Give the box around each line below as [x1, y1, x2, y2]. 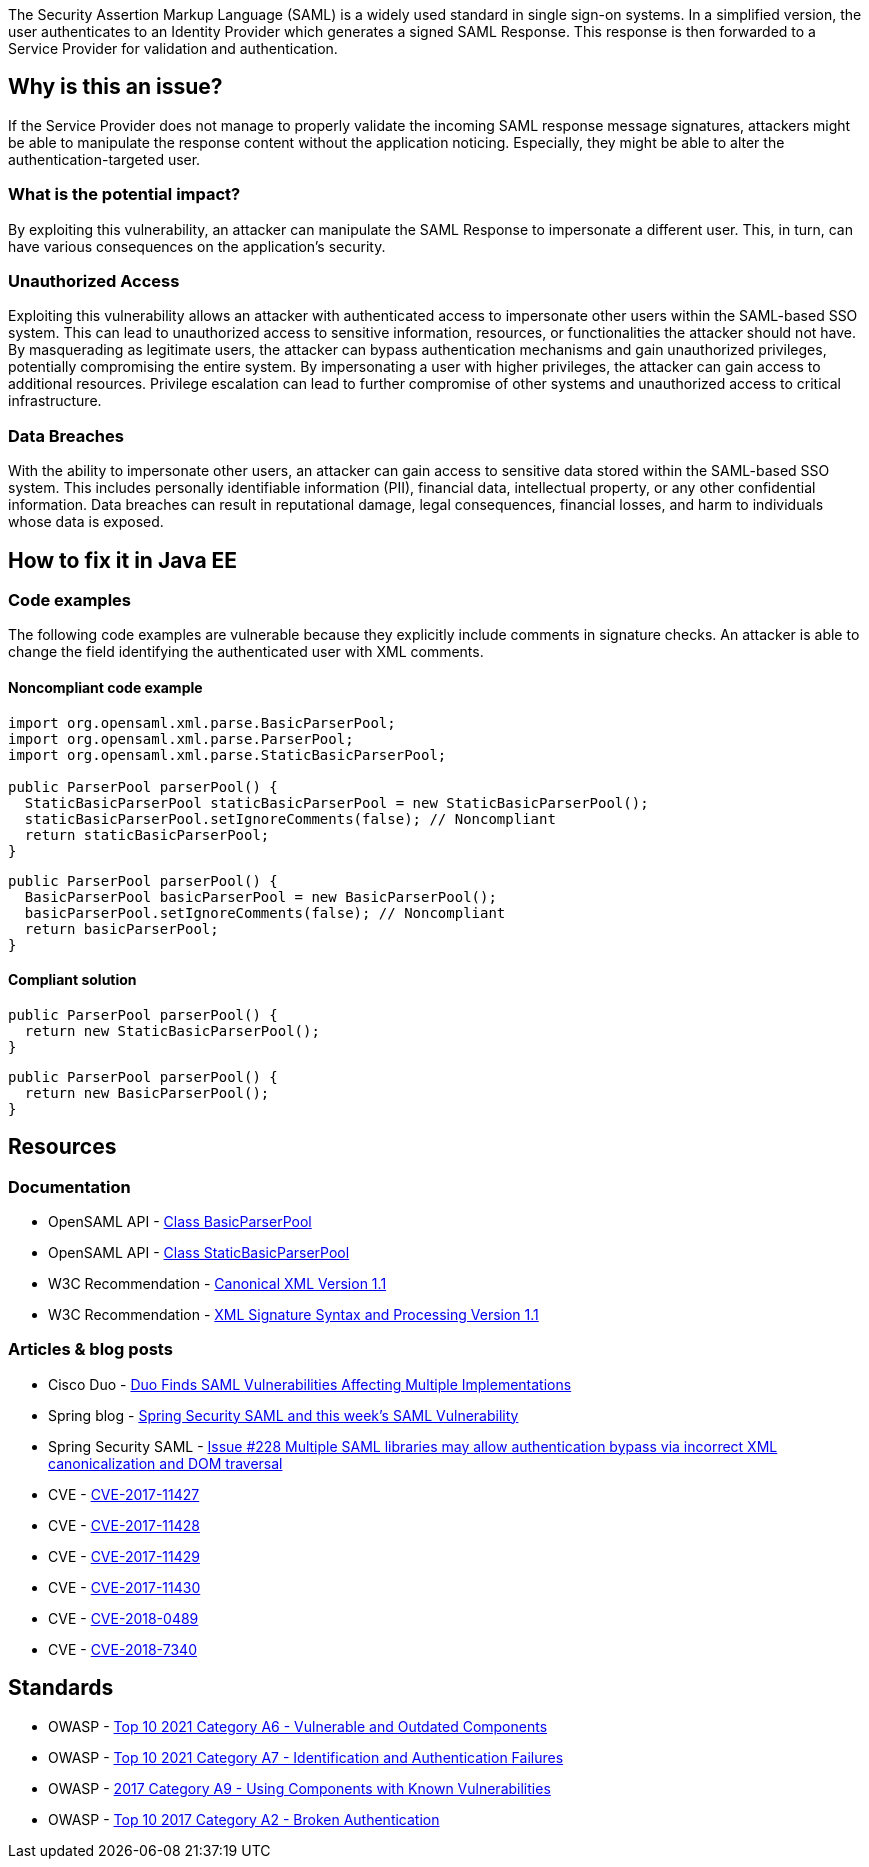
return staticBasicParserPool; [24, 826, 270, 843]
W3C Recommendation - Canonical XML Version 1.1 [48, 1274, 387, 1292]
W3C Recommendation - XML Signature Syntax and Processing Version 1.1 [48, 1305, 539, 1323]
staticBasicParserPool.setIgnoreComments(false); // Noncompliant [24, 810, 556, 827]
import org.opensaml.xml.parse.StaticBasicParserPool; [8, 746, 447, 763]
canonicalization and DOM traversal [48, 1454, 283, 1472]
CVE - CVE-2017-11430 [48, 1578, 201, 1596]
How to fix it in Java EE [8, 547, 238, 573]
